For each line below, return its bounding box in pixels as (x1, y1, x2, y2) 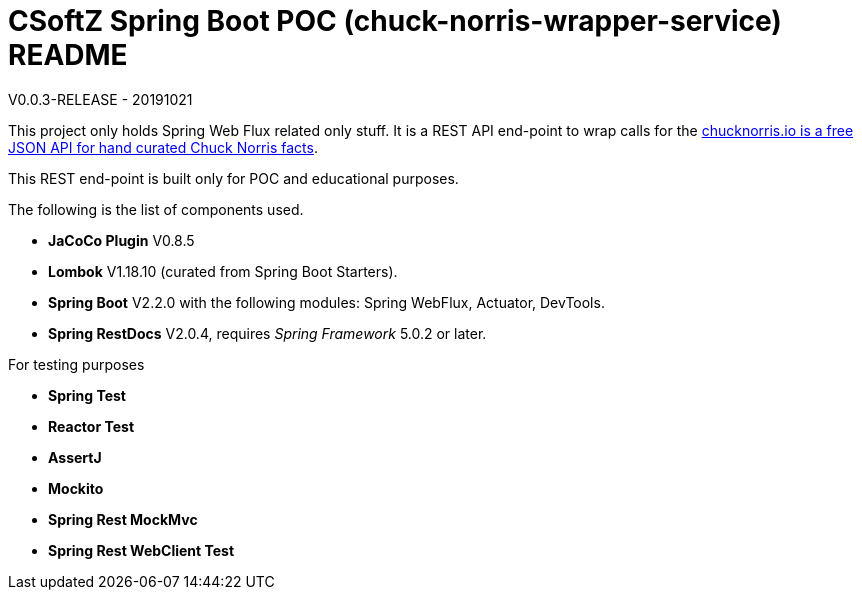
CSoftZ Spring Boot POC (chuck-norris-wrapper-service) (8, 4, 782, 38)
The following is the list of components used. (8, 200, 304, 218)
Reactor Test (48, 417, 135, 435)
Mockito (48, 479, 104, 497)
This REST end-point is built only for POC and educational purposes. (8, 169, 459, 187)
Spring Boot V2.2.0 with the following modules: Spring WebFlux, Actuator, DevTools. (48, 293, 605, 311)
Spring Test (48, 386, 126, 404)
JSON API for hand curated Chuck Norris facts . (8, 138, 318, 156)
